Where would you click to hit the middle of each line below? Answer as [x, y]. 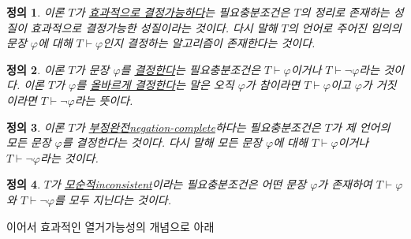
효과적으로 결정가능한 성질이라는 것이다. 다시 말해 [154, 27]
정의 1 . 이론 [35, 12]
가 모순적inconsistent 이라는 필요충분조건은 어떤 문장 [178, 184]
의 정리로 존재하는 [345, 12]
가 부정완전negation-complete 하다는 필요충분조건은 [198, 127]
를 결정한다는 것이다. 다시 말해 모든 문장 [162, 142]
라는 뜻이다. [104, 100]
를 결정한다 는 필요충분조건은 [191, 69]
